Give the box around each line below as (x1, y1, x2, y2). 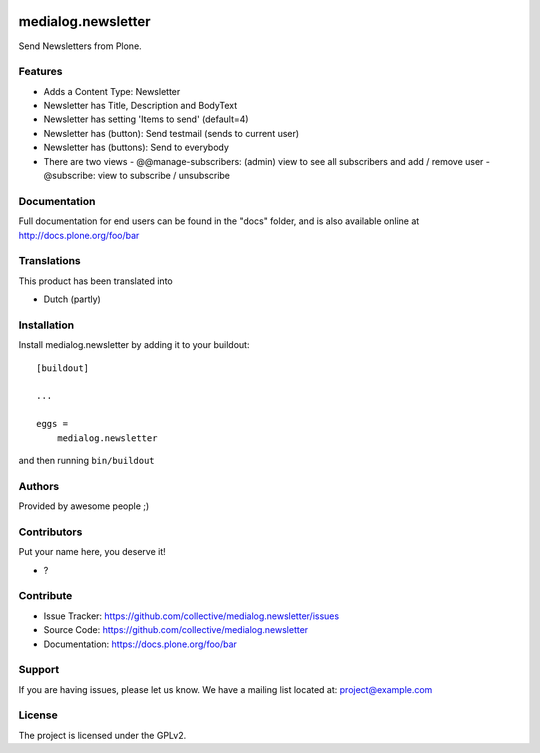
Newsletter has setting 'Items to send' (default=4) (43, 113, 249, 125)
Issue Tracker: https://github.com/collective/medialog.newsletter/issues (43, 610, 340, 622)
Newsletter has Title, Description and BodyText (43, 100, 238, 112)
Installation (18, 318, 75, 332)
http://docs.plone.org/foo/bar (18, 229, 140, 241)
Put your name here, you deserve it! (18, 546, 166, 558)
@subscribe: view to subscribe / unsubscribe (43, 170, 230, 181)
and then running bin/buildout (18, 454, 155, 466)
